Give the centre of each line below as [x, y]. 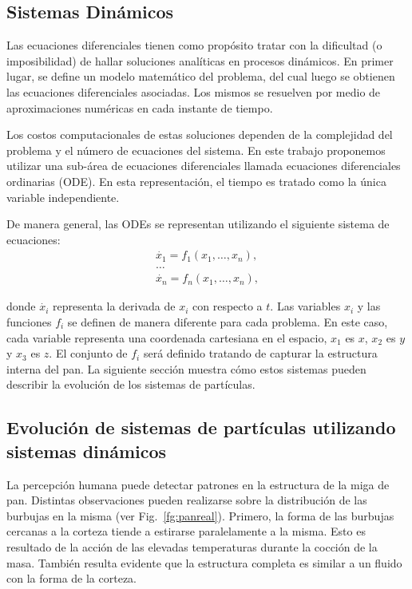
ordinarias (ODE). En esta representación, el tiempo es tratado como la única [196, 181]
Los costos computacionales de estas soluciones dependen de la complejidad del [200, 134]
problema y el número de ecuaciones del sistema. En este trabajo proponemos [196, 150]
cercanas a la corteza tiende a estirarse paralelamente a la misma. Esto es [186, 531]
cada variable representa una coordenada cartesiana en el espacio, [167, 337]
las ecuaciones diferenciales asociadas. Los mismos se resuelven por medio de [194, 91]
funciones [29, 322]
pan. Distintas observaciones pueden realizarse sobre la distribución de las [187, 500]
